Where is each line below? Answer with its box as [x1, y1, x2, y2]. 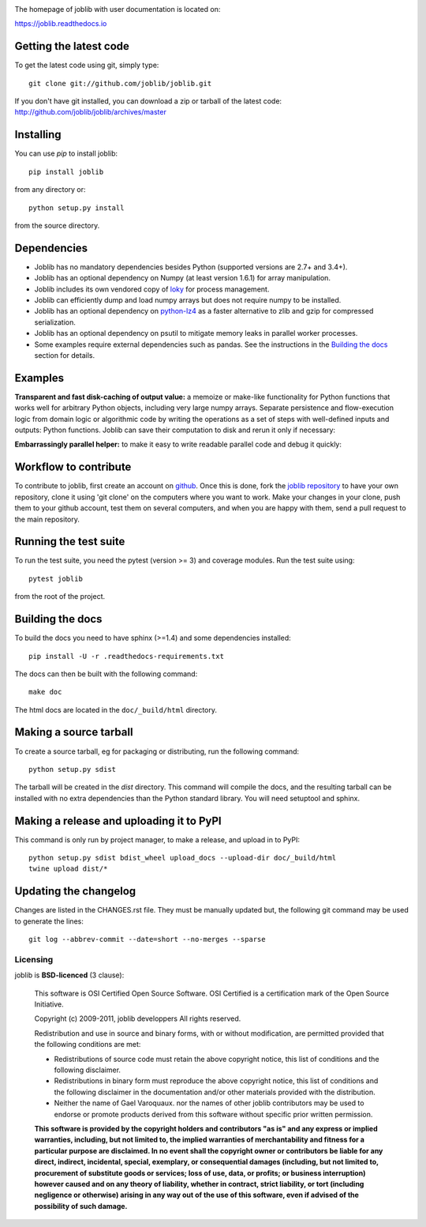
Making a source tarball [14, 725, 133, 739]
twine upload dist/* [28, 864, 108, 873]
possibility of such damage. [34, 1201, 128, 1210]
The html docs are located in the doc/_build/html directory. [14, 705, 217, 714]
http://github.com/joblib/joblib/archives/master [14, 107, 167, 117]
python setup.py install [28, 203, 125, 213]
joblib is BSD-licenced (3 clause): [14, 970, 125, 980]
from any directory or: [14, 185, 86, 194]
